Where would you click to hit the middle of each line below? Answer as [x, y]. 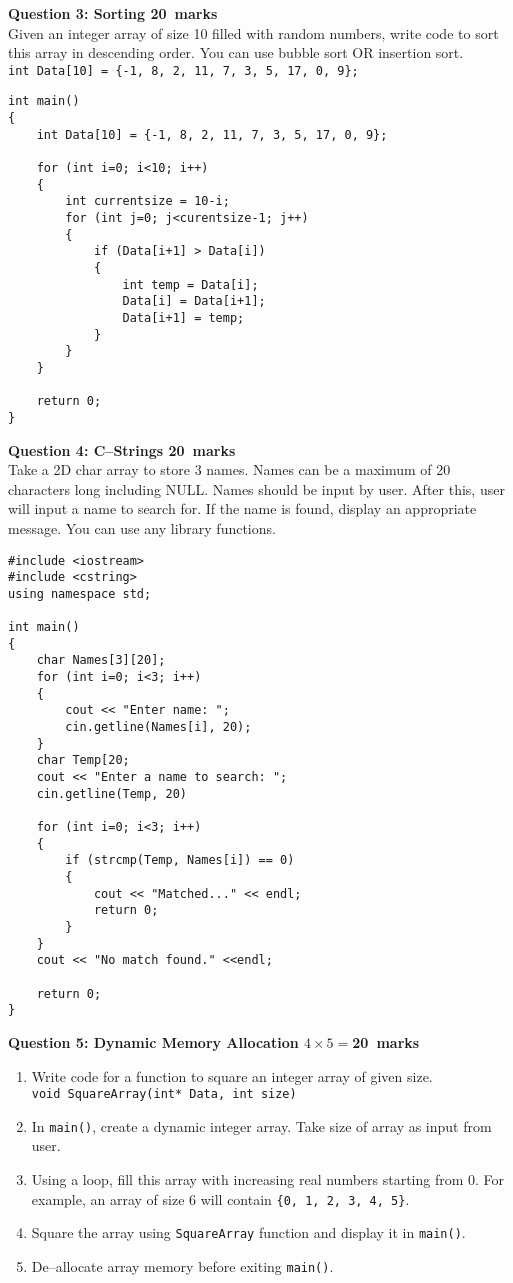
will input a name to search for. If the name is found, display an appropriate [242, 508]
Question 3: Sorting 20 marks [113, 13]
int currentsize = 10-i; [147, 201]
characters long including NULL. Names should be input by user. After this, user [256, 488]
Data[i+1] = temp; [183, 317]
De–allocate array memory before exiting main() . [182, 1265]
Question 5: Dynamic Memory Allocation [153, 1041]
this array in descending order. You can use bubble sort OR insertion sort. [236, 52]
